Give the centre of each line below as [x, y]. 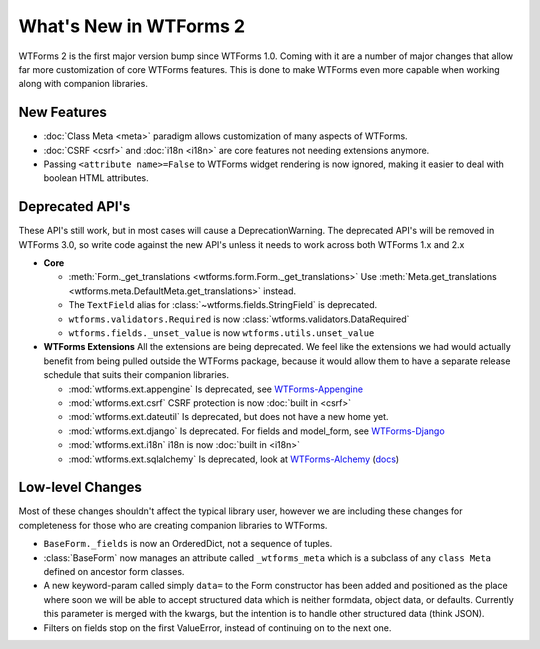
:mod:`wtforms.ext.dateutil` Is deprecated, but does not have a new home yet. [228, 417]
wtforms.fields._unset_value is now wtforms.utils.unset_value [221, 333]
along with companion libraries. [83, 84]
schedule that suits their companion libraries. [136, 375]
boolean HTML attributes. [96, 178]
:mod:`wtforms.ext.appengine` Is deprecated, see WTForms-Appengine [216, 389]
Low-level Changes [80, 487]
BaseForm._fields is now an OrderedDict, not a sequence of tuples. [188, 544]
